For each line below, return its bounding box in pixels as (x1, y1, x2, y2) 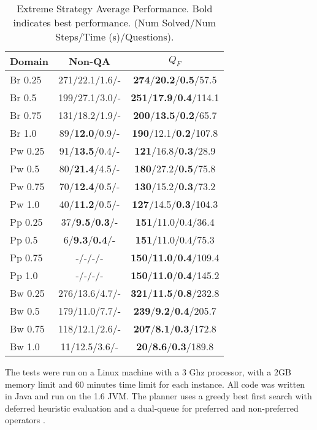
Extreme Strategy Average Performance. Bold (17, 1, 213, 15)
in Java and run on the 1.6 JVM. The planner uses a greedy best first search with (5, 390, 312, 402)
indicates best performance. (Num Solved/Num (13, 15, 216, 29)
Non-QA (69, 54, 110, 68)
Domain (10, 54, 48, 68)
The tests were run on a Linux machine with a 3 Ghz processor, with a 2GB (5, 366, 291, 378)
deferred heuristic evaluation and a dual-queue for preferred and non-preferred (5, 401, 299, 414)
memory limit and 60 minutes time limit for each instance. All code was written (5, 377, 305, 390)
